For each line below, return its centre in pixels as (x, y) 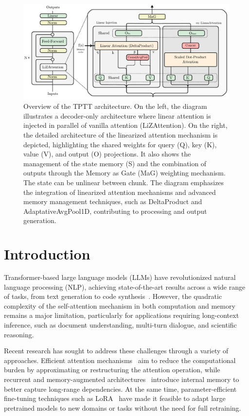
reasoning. (19, 334)
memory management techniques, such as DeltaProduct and (113, 201)
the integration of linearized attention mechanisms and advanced (120, 192)
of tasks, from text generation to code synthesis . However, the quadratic (113, 296)
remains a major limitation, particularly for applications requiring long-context (122, 315)
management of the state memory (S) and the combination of (115, 163)
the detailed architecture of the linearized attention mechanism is (121, 135)
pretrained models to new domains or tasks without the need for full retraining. (123, 407)
